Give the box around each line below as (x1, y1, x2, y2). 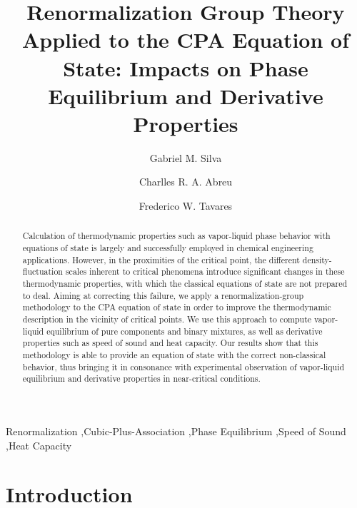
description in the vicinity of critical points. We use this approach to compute (22, 313, 312, 325)
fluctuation (22, 265, 63, 278)
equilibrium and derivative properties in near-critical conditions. (22, 372, 261, 385)
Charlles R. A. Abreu (139, 174, 233, 189)
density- (302, 253, 332, 265)
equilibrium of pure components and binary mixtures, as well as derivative (46, 325, 323, 337)
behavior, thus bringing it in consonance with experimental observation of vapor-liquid (22, 360, 345, 372)
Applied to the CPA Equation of (21, 25, 350, 54)
